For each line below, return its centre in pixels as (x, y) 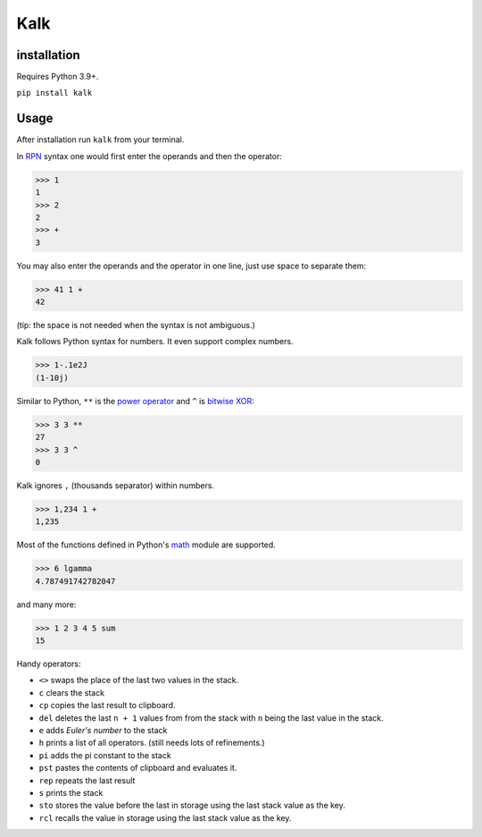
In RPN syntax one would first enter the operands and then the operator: (150, 156)
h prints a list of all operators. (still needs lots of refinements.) (152, 743)
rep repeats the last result (87, 780)
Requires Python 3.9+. (58, 77)
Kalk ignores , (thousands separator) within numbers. (115, 485)
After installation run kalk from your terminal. (100, 139)
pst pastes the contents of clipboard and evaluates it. (138, 768)
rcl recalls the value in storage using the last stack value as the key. (165, 817)
